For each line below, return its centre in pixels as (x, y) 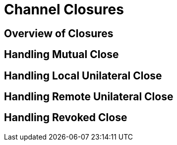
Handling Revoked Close (66, 118)
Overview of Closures (59, 33)
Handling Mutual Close (61, 55)
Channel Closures (64, 9)
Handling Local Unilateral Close (83, 75)
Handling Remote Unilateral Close (89, 97)
